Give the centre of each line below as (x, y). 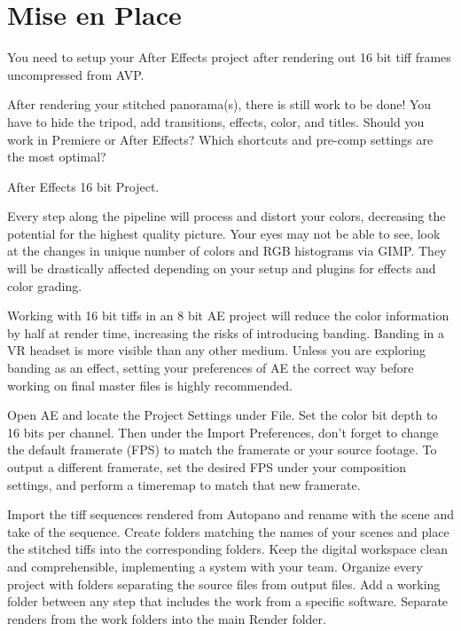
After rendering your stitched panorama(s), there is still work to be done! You (219, 104)
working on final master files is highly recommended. (150, 385)
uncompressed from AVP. (76, 74)
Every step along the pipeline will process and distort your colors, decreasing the (227, 216)
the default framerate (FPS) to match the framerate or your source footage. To (222, 450)
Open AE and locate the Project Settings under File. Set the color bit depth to (223, 415)
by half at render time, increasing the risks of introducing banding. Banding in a (226, 332)
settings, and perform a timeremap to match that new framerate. (184, 484)
